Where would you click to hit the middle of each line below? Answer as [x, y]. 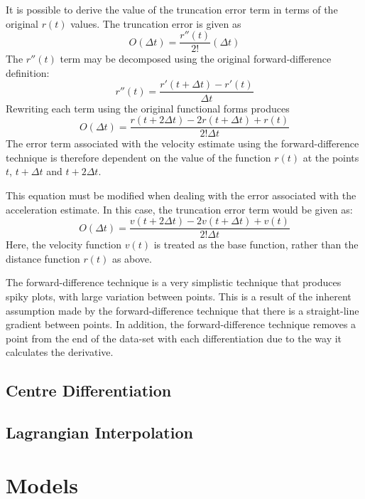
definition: [28, 72]
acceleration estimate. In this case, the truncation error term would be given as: [179, 209]
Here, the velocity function [64, 245]
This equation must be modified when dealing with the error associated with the [181, 195]
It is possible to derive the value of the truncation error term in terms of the [172, 9]
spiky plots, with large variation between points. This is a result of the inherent [179, 296]
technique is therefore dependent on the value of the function [138, 157]
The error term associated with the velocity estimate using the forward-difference [182, 143]
